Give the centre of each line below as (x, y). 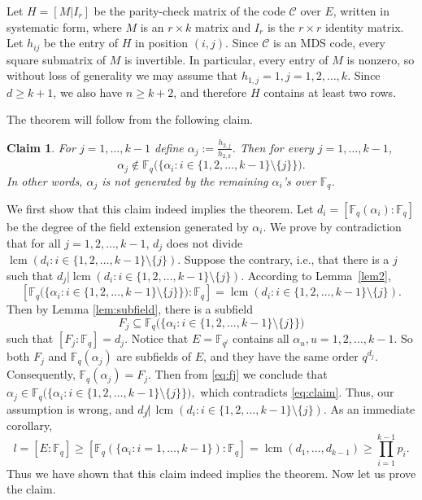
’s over (299, 180)
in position (162, 43)
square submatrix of (56, 59)
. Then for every (273, 147)
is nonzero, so (381, 59)
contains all (261, 338)
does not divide (204, 242)
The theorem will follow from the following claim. (130, 119)
